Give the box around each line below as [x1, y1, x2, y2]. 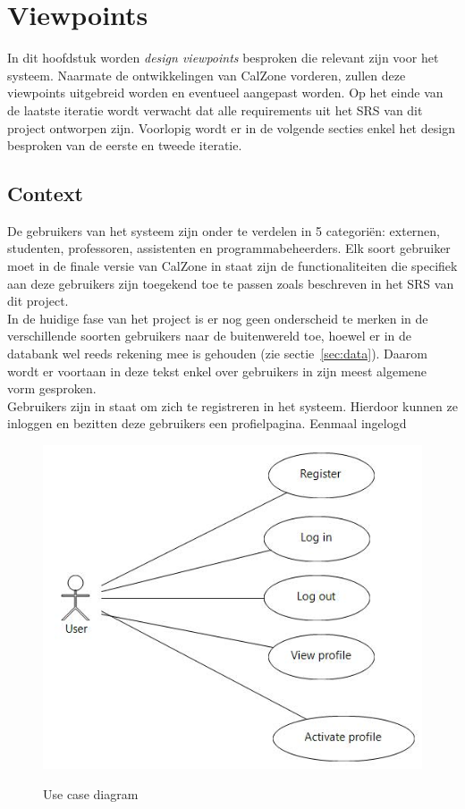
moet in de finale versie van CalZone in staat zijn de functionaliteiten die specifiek [7, 257, 458, 275]
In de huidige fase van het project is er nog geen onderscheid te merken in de [7, 308, 428, 327]
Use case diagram [43, 784, 139, 803]
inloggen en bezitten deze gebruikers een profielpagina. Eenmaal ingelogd [7, 414, 407, 433]
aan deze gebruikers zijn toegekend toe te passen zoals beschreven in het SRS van [7, 274, 454, 292]
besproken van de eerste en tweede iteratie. [7, 136, 242, 155]
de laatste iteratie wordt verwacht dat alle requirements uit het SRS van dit [7, 100, 423, 119]
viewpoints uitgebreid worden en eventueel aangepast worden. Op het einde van [7, 83, 444, 102]
